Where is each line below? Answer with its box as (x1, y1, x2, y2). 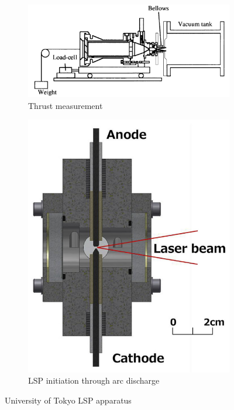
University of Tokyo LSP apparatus (5, 394, 132, 406)
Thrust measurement (28, 99, 103, 111)
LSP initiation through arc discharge (28, 374, 160, 387)
